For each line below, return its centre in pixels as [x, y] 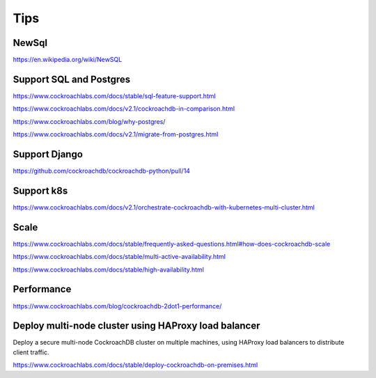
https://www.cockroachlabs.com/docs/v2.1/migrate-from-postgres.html [116, 134]
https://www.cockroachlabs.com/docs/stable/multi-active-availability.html [119, 257]
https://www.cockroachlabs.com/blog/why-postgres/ [89, 121]
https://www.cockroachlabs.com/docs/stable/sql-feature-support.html [114, 96]
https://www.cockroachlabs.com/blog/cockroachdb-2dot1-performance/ [117, 306]
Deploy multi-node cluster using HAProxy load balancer [136, 326]
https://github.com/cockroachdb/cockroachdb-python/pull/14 [102, 171]
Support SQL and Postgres [72, 79]
